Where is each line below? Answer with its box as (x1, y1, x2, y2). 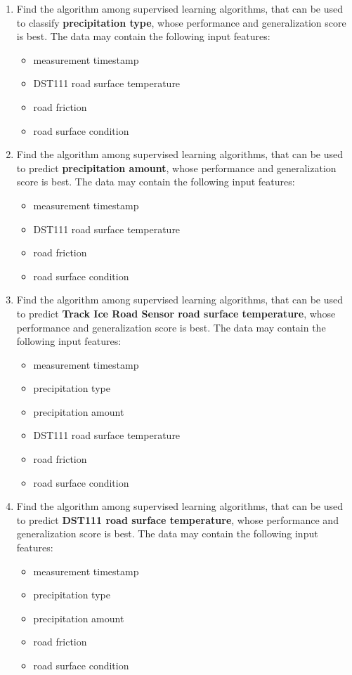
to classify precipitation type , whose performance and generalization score (16, 15, 346, 30)
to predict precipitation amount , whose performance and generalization (16, 160, 337, 175)
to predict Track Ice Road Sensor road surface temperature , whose (16, 306, 336, 320)
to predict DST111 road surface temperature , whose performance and (16, 512, 339, 527)
